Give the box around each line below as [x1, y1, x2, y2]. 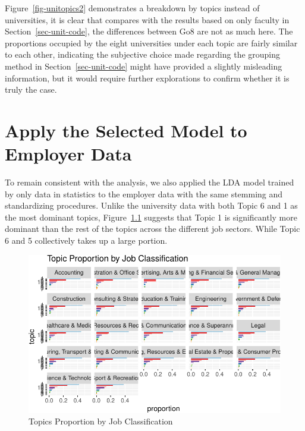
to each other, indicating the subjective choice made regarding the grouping [5, 48, 281, 61]
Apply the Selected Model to [5, 118, 247, 142]
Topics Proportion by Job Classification [29, 415, 173, 427]
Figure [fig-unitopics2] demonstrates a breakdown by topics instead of [5, 2, 260, 14]
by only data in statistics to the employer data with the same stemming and [5, 187, 283, 200]
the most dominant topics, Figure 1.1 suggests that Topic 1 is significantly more [5, 210, 297, 223]
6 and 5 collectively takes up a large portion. [5, 234, 168, 247]
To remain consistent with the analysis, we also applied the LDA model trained [5, 176, 294, 188]
